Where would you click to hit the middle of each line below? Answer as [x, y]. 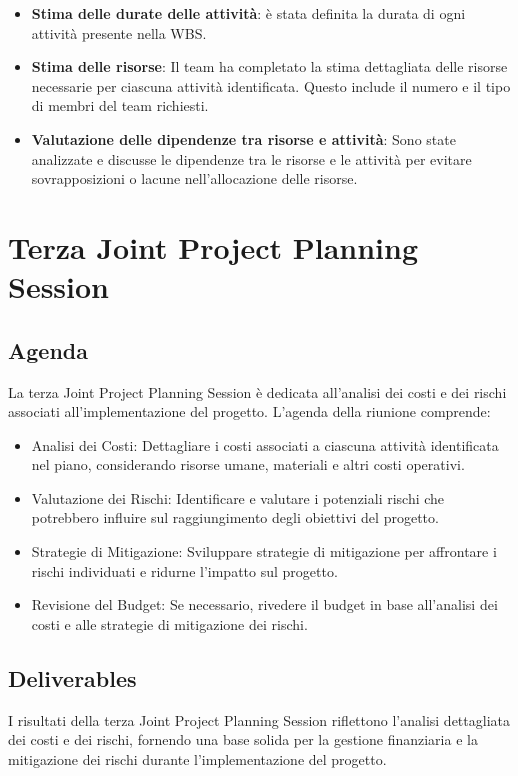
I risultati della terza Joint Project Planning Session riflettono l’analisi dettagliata [259, 719]
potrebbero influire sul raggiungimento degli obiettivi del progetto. [235, 517]
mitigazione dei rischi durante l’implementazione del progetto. [197, 758]
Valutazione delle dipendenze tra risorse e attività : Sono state [243, 138]
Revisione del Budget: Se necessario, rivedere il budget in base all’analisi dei [264, 604]
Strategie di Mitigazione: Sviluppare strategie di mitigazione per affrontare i [264, 551]
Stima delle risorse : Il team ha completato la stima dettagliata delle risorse [269, 66]
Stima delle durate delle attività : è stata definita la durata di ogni [248, 13]
